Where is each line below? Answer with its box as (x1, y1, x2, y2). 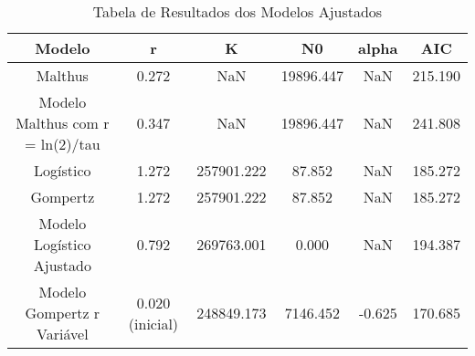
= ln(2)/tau (25, 133, 100, 154)
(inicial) (128, 312, 179, 334)
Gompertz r (25, 302, 100, 323)
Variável (37, 323, 89, 344)
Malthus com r (16, 112, 110, 133)
